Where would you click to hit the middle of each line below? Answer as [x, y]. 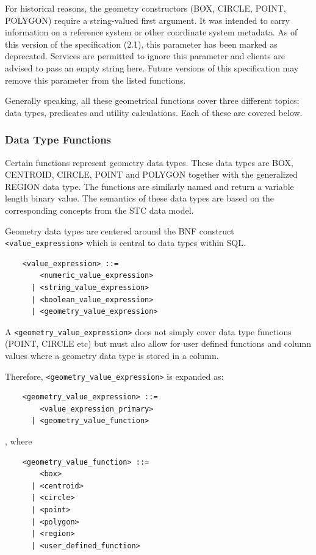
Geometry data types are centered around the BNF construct [120, 230]
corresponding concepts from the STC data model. [99, 210]
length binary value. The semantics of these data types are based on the [140, 198]
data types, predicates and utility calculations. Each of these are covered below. [154, 112]
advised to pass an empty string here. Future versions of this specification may [152, 67]
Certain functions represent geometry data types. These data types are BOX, [149, 162]
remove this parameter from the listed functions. [95, 80]
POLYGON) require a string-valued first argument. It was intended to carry [147, 20]
